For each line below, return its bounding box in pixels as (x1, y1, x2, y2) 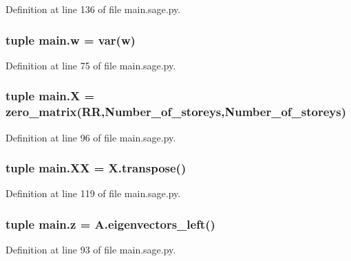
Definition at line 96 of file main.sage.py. (6, 130, 176, 144)
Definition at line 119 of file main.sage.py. (6, 186, 181, 201)
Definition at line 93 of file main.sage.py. (6, 242, 176, 257)
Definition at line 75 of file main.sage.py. (6, 58, 176, 72)
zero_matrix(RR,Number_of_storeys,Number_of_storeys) (6, 103, 346, 120)
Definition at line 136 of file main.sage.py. (6, 2, 181, 16)
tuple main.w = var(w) (6, 31, 136, 48)
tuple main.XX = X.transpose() (6, 159, 187, 177)
